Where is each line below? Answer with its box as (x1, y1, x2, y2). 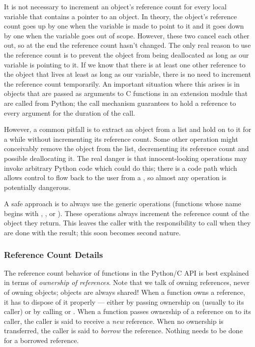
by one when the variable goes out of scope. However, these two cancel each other (4, 30, 250, 40)
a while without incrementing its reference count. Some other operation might (4, 133, 238, 144)
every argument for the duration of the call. (4, 107, 135, 118)
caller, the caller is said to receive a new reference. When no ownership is (4, 315, 224, 326)
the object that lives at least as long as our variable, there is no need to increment (4, 69, 251, 79)
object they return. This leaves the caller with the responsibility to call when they (4, 218, 251, 228)
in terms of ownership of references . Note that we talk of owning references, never (4, 277, 250, 287)
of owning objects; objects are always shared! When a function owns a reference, (4, 287, 245, 297)
